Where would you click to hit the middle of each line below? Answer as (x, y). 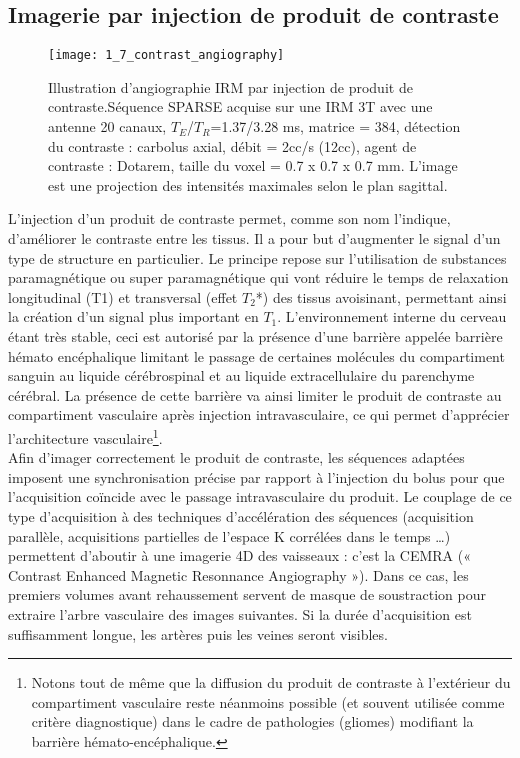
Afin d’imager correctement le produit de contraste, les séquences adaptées (236, 457)
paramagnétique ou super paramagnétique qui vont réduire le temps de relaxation (258, 277)
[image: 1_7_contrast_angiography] (166, 55)
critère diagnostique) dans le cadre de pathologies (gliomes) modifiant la (252, 721)
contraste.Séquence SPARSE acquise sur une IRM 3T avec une (240, 106)
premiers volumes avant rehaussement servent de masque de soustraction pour (247, 594)
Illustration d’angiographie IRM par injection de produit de (230, 86)
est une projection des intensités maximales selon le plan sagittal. (248, 184)
